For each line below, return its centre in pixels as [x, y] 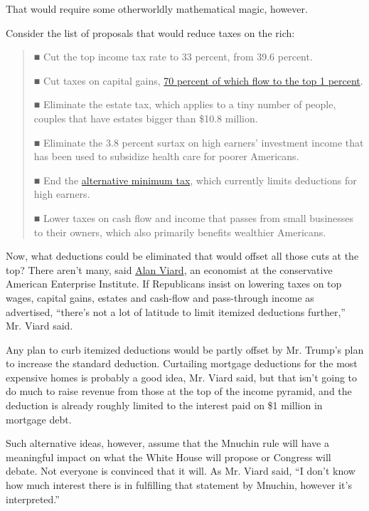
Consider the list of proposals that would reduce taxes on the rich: [150, 32]
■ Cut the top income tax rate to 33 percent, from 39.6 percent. [173, 57]
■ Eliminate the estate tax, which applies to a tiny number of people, [185, 104]
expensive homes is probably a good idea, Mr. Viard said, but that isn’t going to [182, 377]
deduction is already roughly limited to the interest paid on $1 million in [164, 405]
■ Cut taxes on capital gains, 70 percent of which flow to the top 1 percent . [198, 80]
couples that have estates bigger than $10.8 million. [146, 118]
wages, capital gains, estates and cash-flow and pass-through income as [160, 297]
